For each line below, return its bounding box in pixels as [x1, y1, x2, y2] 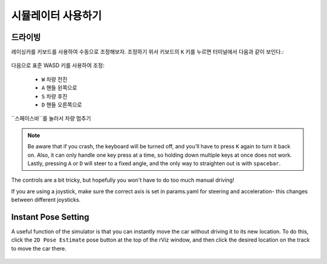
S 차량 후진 [41, 93, 68, 100]
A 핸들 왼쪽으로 [41, 84, 78, 91]
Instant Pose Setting [11, 212, 90, 222]
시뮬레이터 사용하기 [11, 9, 102, 22]
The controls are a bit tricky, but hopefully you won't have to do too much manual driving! [11, 176, 234, 184]
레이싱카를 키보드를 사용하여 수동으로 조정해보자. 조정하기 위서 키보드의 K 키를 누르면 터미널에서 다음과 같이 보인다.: [11, 48, 284, 56]
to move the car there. [11, 245, 67, 252]
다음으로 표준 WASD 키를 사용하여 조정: [11, 62, 105, 69]
